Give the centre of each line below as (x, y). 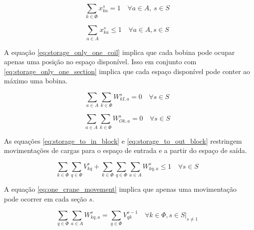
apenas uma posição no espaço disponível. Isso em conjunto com (100, 62)
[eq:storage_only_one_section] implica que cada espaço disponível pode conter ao (127, 71)
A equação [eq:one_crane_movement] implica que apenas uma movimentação (120, 189)
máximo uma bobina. (36, 81)
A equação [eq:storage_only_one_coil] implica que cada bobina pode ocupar (119, 52)
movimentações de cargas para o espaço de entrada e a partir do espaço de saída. (126, 150)
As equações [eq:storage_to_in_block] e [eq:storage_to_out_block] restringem (123, 141)
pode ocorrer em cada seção (46, 198)
